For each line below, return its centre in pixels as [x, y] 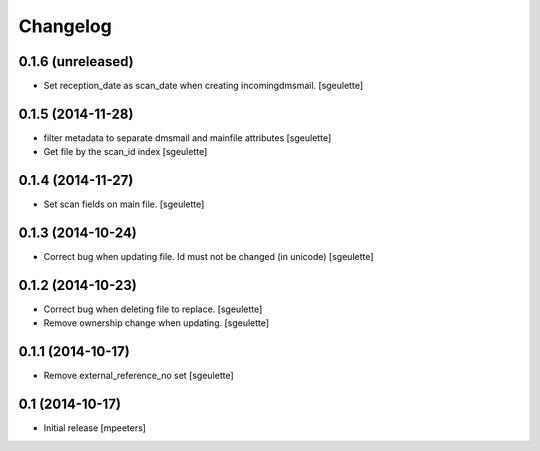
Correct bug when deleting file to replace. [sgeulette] [153, 309]
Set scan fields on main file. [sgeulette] [124, 204]
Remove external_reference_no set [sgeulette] [138, 376]
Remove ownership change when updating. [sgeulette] [156, 323]
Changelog [65, 26]
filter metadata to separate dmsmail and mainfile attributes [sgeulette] [187, 137]
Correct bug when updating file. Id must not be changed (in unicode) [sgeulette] [208, 257]
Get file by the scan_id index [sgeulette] [125, 152]
